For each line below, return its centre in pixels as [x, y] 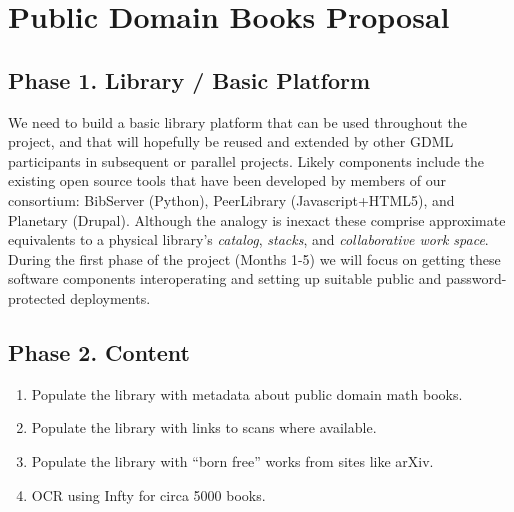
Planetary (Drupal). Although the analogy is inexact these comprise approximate [257, 219]
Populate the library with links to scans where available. [204, 427]
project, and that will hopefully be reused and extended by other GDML [231, 141]
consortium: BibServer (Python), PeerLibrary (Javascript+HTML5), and [231, 199]
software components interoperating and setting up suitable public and [225, 278]
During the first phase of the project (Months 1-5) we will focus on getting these [254, 258]
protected [37, 297]
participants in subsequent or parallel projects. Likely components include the [246, 160]
